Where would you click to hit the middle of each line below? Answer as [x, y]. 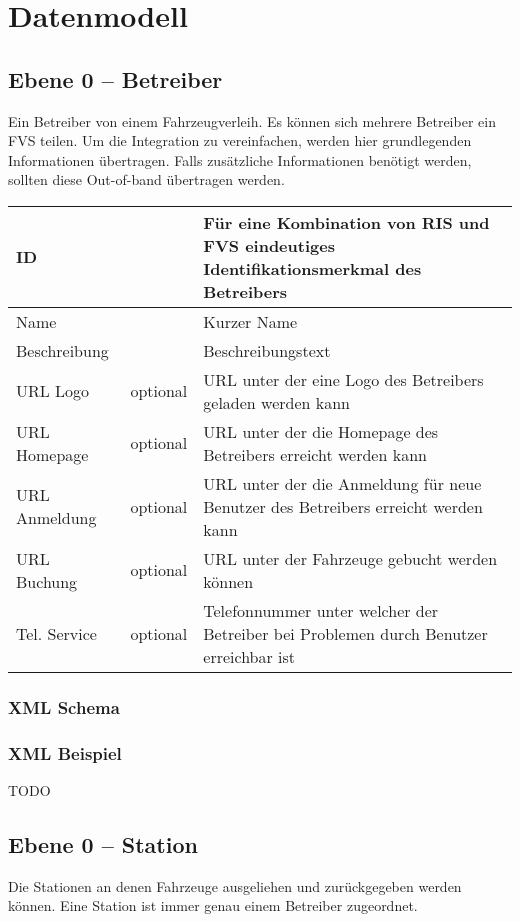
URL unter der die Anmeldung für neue [342, 483]
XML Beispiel [65, 752]
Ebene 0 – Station [103, 844]
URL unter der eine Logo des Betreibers [343, 379]
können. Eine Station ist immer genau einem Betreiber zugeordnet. [213, 905]
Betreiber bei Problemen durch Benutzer [345, 633]
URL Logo [53, 391]
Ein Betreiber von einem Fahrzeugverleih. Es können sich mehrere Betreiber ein [252, 120]
